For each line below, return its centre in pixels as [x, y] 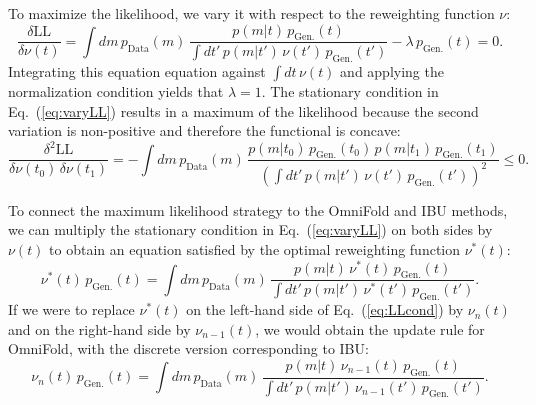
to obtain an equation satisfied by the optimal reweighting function [255, 248]
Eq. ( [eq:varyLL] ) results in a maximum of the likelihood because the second [243, 110]
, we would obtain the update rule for [370, 328]
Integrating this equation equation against [137, 71]
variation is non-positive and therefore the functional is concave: [204, 130]
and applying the [392, 71]
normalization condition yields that [116, 91]
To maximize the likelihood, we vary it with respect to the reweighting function [251, 13]
